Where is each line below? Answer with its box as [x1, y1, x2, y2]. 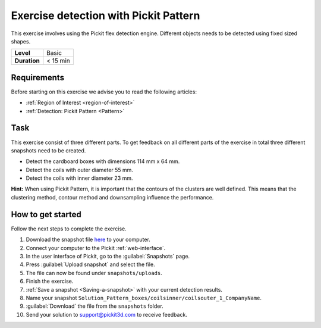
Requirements [11, 72, 65, 83]
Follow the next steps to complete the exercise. [11, 225, 127, 232]
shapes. [11, 38, 31, 45]
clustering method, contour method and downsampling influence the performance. [11, 193, 214, 201]
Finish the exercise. [26, 277, 74, 285]
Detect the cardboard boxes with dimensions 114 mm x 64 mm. [26, 158, 180, 165]
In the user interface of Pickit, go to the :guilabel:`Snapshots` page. [26, 252, 190, 260]
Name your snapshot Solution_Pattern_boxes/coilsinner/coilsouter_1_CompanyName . [26, 294, 262, 301]
